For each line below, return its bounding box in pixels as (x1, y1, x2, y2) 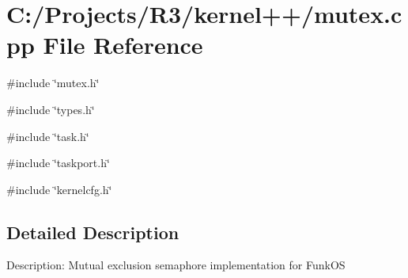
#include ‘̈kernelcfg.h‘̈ (6, 181, 112, 197)
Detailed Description (6, 219, 179, 244)
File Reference (43, 29, 203, 61)
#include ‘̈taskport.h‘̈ (6, 154, 110, 171)
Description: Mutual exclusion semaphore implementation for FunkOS (6, 257, 346, 273)
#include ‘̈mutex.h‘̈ (6, 74, 100, 91)
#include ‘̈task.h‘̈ (6, 128, 89, 144)
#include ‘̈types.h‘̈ (6, 101, 95, 117)
